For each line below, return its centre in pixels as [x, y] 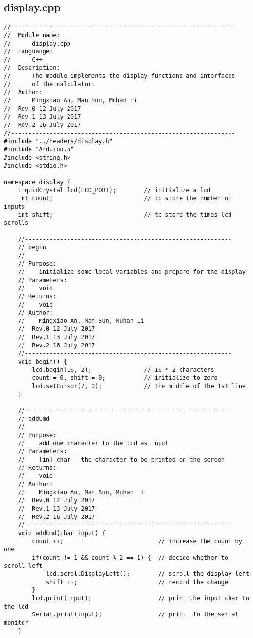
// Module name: [32, 35]
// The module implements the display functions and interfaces [120, 76]
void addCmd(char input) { [62, 533]
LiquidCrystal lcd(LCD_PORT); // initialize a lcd [114, 190]
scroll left [23, 566]
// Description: [32, 68]
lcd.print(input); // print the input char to [141, 599]
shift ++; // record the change [137, 582]
